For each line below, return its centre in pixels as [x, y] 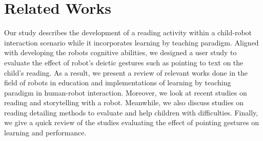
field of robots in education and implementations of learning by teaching [118, 83]
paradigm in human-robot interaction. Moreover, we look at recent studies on [126, 92]
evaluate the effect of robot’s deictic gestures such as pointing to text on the [124, 62]
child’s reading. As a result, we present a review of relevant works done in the [126, 72]
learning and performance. [45, 133]
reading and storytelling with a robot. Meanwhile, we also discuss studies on [124, 102]
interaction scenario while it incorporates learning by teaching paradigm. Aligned [131, 42]
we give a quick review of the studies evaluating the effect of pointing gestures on [131, 122]
